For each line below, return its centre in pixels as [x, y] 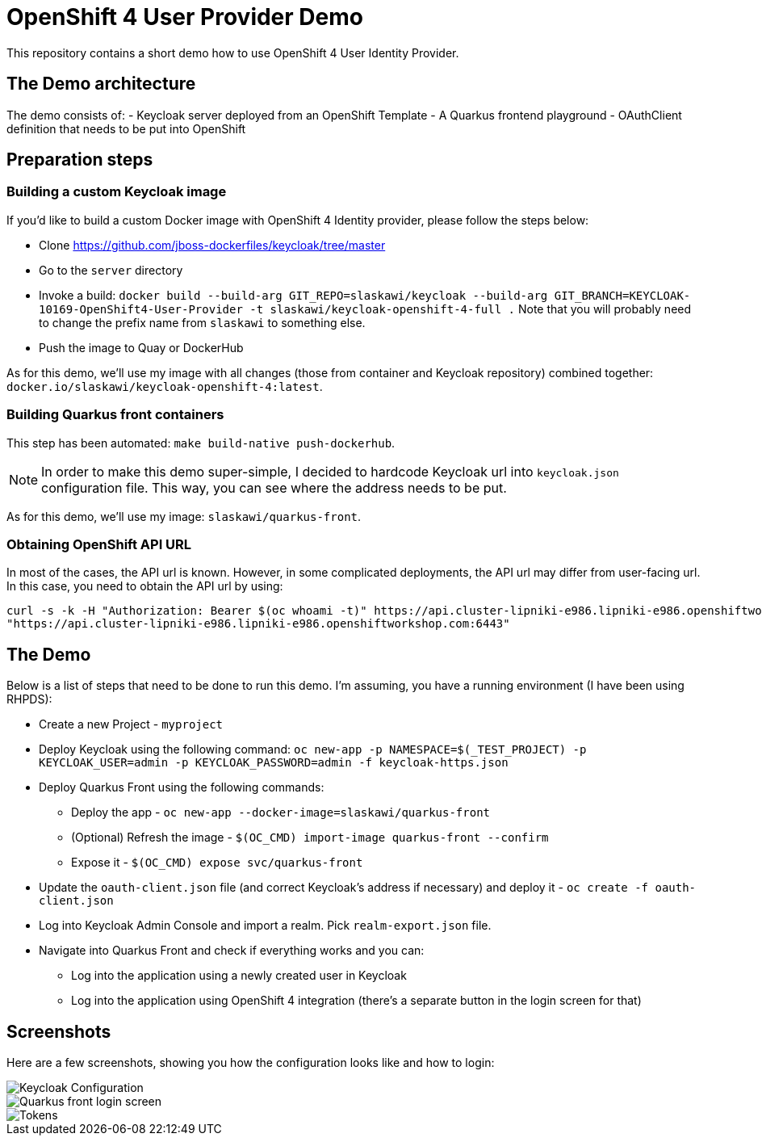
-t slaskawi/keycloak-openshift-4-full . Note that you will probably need [471, 309]
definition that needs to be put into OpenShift [126, 128]
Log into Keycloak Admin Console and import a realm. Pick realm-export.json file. [265, 926]
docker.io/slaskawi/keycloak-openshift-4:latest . [165, 386]
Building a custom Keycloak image [117, 192]
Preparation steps [80, 160]
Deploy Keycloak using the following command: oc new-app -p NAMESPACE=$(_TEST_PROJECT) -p [313, 749]
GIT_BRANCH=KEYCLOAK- [622, 295]
